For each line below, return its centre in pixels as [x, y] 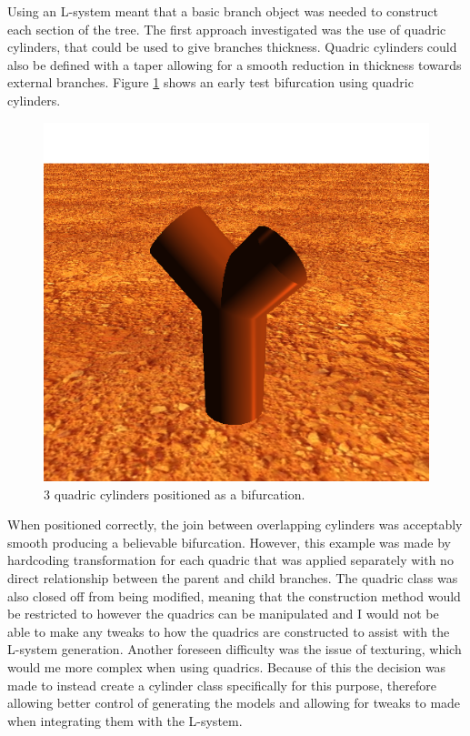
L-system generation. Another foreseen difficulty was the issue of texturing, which [235, 649]
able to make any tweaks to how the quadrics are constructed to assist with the [229, 631]
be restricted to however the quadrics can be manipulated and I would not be [223, 614]
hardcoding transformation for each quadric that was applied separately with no [230, 560]
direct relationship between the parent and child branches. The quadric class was [233, 578]
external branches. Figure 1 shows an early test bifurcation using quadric [210, 82]
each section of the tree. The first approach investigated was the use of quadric [227, 29]
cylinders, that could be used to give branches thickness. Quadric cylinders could [232, 47]
